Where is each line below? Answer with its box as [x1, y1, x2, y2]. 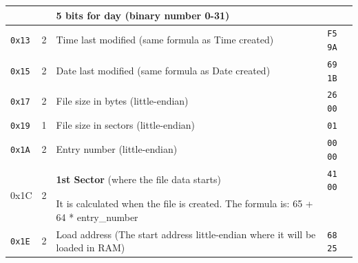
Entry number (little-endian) [56, 141, 178, 156]
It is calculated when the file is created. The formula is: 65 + [56, 196, 313, 211]
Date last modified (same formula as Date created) [56, 63, 271, 77]
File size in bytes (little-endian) [56, 94, 189, 108]
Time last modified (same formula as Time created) [56, 32, 274, 47]
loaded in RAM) [56, 240, 125, 255]
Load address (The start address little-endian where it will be [56, 227, 316, 241]
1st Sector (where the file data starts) [56, 172, 221, 187]
